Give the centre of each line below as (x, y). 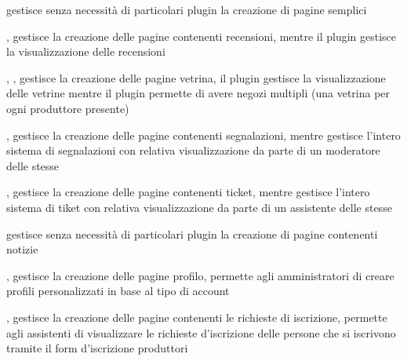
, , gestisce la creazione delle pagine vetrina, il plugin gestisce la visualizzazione (196, 77)
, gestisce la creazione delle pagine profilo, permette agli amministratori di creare (200, 275)
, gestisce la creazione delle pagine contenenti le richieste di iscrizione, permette (197, 317)
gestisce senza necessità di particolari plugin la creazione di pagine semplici (187, 9)
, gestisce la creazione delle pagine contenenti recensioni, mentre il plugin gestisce (202, 36)
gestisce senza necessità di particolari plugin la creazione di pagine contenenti (192, 233)
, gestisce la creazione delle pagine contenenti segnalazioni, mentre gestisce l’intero (203, 135)
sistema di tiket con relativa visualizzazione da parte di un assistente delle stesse (199, 207)
